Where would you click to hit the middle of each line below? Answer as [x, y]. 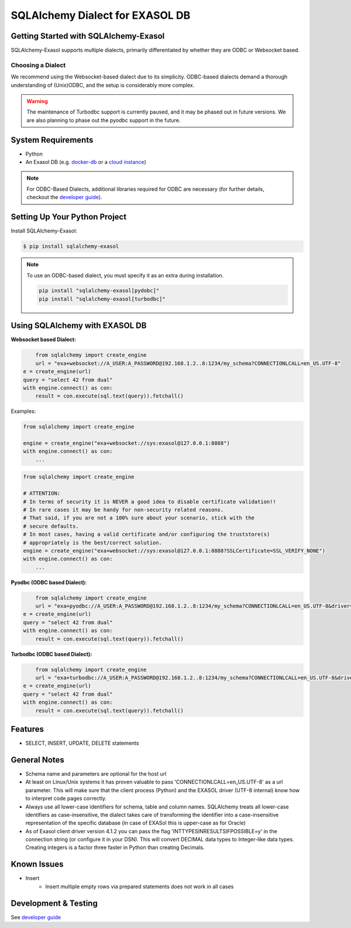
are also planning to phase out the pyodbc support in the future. [104, 120]
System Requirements [52, 140]
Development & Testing [54, 903]
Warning [37, 101]
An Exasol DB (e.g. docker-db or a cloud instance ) [86, 162]
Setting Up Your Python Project [69, 217]
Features [27, 729]
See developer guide [36, 917]
